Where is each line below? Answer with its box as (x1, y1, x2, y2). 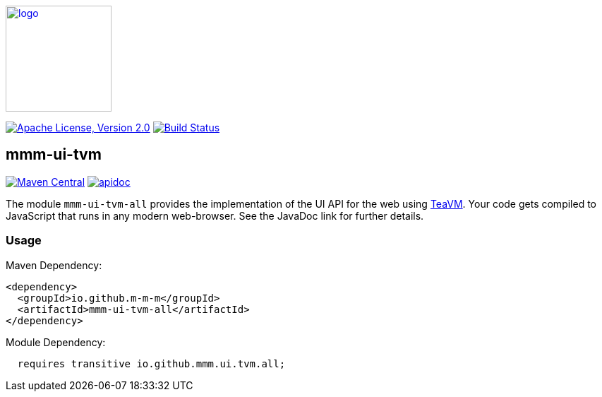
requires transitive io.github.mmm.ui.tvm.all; (17, 357, 286, 369)
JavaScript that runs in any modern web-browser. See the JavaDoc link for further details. (6, 209, 424, 222)
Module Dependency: (6, 336, 106, 348)
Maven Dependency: (6, 259, 102, 271)
